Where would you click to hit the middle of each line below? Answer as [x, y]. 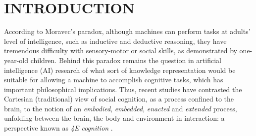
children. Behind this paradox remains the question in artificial [126, 60]
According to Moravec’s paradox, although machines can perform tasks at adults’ [127, 31]
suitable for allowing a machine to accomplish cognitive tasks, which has [114, 80]
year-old [16, 60]
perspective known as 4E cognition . [58, 128]
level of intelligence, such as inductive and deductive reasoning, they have [115, 41]
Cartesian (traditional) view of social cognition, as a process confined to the [119, 99]
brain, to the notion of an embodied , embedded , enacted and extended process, [121, 108]
